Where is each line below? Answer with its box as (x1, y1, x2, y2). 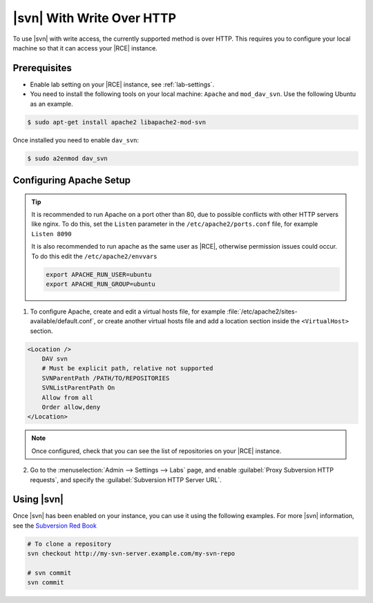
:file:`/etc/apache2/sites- (227, 307, 298, 316)
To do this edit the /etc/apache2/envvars (31, 252, 157, 260)
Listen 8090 (31, 230, 72, 238)
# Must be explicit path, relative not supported (41, 365, 213, 372)
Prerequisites (12, 62, 72, 74)
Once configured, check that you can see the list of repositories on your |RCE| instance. (31, 446, 282, 455)
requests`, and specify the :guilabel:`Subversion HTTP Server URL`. (30, 475, 222, 484)
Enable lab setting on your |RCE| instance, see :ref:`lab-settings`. (30, 80, 214, 88)
